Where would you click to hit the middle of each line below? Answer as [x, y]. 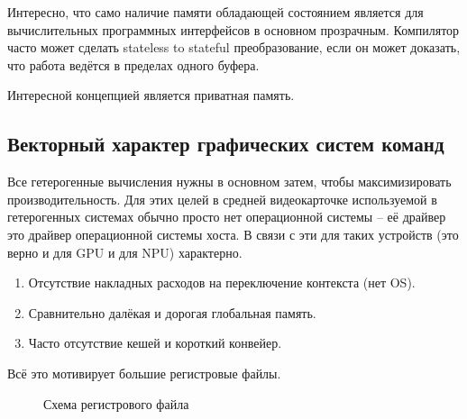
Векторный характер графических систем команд [226, 144]
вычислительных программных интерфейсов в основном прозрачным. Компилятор [233, 29]
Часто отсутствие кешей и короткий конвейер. [155, 343]
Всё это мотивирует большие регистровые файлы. [144, 373]
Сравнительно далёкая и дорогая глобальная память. [172, 312]
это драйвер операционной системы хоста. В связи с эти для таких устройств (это [233, 234]
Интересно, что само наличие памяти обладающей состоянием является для [215, 12]
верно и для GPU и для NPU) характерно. [125, 252]
